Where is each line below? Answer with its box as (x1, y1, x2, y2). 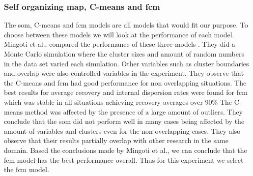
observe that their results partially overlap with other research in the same (4, 135, 228, 146)
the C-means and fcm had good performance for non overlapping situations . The (4, 77, 247, 88)
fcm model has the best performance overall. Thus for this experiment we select (4, 154, 244, 165)
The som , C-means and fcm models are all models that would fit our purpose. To (4, 20, 248, 30)
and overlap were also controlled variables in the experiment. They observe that (4, 68, 244, 78)
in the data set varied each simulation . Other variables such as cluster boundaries (4, 58, 249, 68)
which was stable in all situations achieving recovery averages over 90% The (4, 96, 232, 107)
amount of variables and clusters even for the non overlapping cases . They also (4, 125, 241, 136)
